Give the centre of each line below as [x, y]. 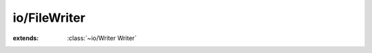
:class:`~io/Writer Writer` [102, 38]
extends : [26, 38]
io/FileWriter [49, 18]
